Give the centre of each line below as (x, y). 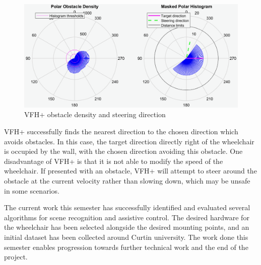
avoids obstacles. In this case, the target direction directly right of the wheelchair (129, 141)
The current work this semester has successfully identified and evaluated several (127, 207)
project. (16, 257)
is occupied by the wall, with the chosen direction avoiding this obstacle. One (123, 151)
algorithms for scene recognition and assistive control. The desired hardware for (127, 217)
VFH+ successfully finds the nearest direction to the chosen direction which (121, 131)
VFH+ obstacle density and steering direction (95, 114)
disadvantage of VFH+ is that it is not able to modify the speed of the (114, 161)
